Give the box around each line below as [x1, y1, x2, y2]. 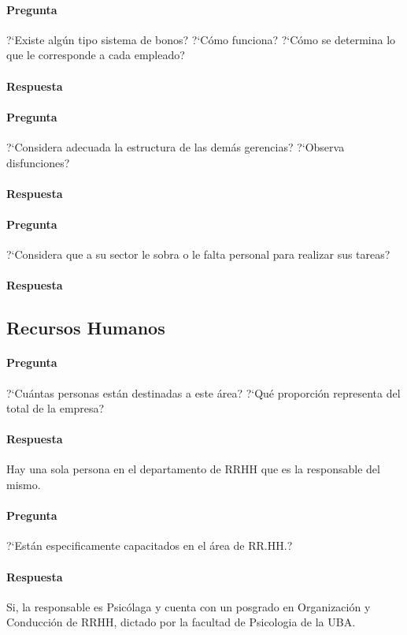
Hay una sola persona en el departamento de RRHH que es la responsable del [6, 461, 380, 477]
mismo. [6, 476, 41, 493]
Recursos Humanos [6, 316, 165, 340]
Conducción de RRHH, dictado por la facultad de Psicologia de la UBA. [6, 614, 356, 630]
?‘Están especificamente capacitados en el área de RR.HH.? [6, 537, 293, 554]
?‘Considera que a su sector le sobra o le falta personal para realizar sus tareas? [6, 246, 390, 263]
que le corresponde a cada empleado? [6, 47, 185, 63]
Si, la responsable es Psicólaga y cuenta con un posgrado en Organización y [6, 598, 371, 614]
